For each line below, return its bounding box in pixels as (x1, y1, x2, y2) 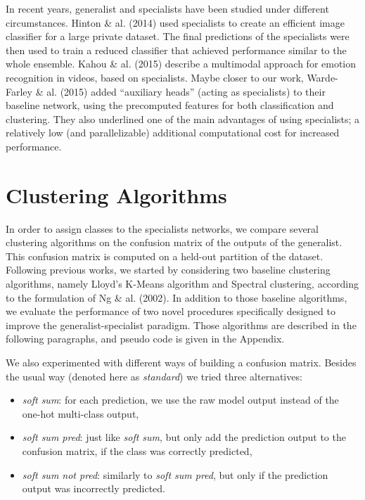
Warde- (307, 70, 338, 84)
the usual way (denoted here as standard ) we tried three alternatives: (6, 368, 302, 383)
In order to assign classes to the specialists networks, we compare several (6, 221, 319, 236)
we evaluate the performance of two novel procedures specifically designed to (6, 304, 335, 319)
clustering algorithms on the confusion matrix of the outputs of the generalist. (6, 235, 342, 250)
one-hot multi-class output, (22, 406, 139, 421)
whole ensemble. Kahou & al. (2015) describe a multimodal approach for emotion (6, 56, 357, 71)
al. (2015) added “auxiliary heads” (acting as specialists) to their (46, 84, 326, 98)
